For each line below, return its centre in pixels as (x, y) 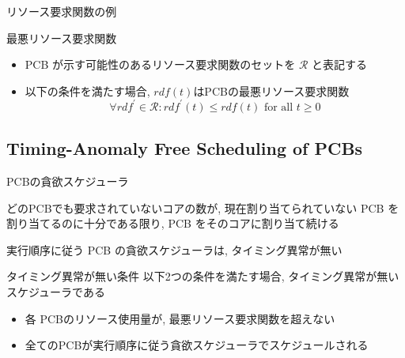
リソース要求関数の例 (62, 11)
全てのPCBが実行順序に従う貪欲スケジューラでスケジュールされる (197, 345)
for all (278, 107)
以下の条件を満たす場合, (87, 90)
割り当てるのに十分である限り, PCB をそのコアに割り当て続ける (173, 223)
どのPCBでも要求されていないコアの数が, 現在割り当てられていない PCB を (203, 207)
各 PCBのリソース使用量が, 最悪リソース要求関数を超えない (180, 318)
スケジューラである (56, 292)
